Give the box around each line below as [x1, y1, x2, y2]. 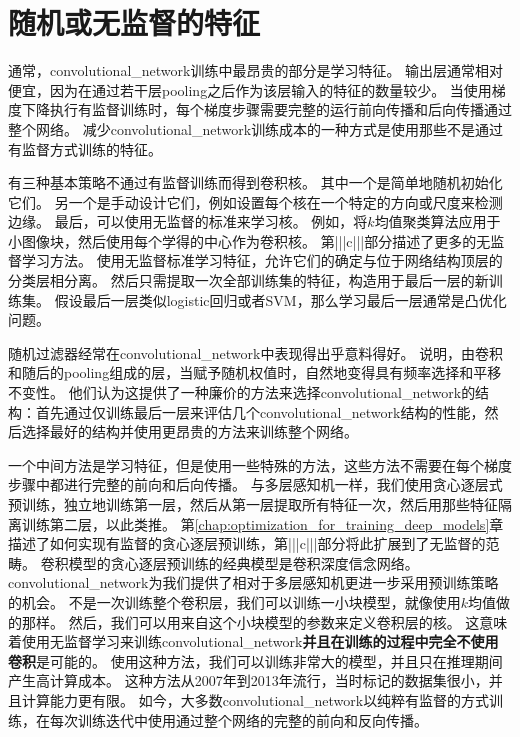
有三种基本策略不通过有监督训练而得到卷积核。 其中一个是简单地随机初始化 [8, 172, 503, 193]
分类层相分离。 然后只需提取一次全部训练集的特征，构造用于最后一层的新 [8, 270, 489, 291]
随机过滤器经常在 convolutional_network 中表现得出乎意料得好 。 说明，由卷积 [8, 342, 504, 363]
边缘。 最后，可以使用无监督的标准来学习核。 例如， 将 [8, 211, 368, 232]
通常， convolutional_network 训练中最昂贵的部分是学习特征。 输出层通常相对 [8, 60, 504, 81]
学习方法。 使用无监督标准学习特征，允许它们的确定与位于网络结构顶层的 [21, 250, 503, 271]
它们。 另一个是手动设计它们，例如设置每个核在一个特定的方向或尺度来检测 [8, 191, 503, 212]
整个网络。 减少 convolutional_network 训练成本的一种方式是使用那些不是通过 [8, 118, 504, 139]
